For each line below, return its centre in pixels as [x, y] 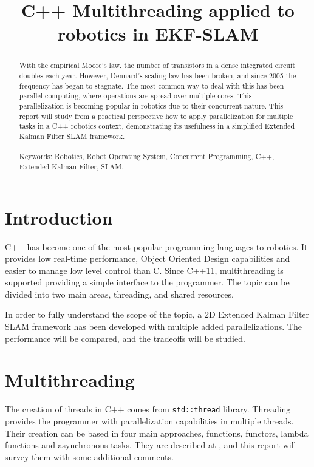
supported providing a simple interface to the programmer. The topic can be [147, 282]
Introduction [59, 217]
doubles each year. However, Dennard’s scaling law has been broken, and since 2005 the [158, 76]
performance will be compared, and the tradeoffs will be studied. [125, 338]
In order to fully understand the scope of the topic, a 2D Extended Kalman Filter [157, 314]
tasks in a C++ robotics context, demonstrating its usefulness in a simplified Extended [157, 126]
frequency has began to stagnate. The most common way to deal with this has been [152, 85]
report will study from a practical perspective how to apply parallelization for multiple [156, 116]
